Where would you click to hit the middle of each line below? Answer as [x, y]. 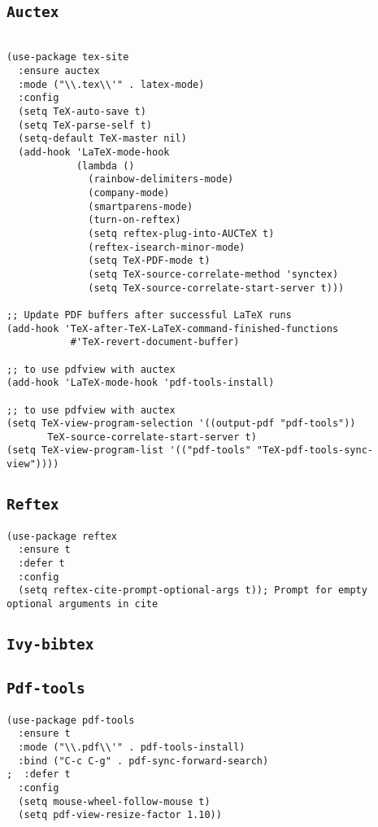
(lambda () [105, 166]
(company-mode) [129, 193]
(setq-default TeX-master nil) [102, 139]
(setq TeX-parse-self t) [85, 125]
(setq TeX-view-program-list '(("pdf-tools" [129, 451]
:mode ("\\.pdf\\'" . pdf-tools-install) [132, 747]
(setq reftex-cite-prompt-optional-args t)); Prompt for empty [193, 591]
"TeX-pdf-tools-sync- [315, 451]
